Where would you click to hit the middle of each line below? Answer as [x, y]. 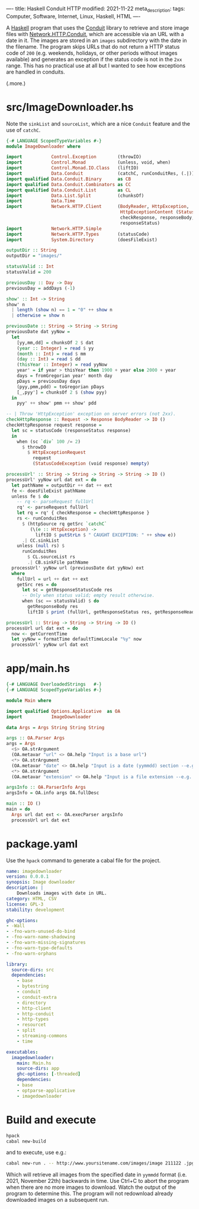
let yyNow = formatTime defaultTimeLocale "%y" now [77, 639]
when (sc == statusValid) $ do [60, 601]
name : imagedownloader [34, 871]
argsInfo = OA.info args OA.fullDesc [53, 793]
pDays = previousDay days [49, 381]
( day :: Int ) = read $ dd [49, 359]
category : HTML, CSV [32, 898]
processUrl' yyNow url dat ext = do [51, 479]
